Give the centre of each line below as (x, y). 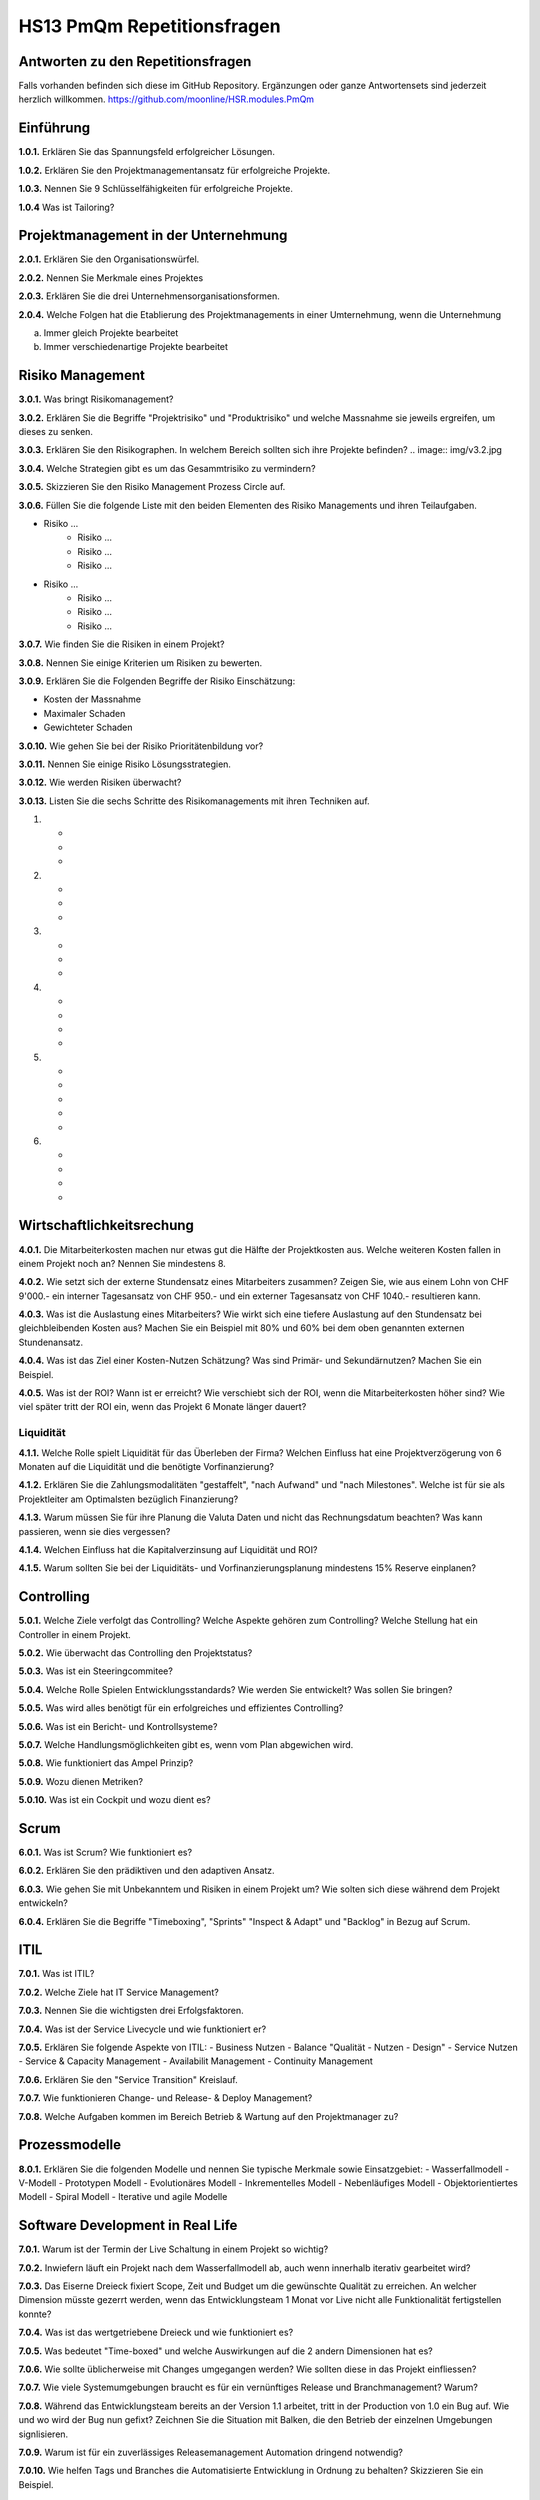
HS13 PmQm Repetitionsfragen (149, 26)
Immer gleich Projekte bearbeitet (111, 333)
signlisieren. (43, 2434)
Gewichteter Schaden (88, 727)
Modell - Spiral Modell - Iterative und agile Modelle (123, 2197)
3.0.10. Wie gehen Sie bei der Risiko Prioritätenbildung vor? (141, 746)
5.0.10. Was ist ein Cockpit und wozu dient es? (114, 1800)
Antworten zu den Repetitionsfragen (135, 61)
